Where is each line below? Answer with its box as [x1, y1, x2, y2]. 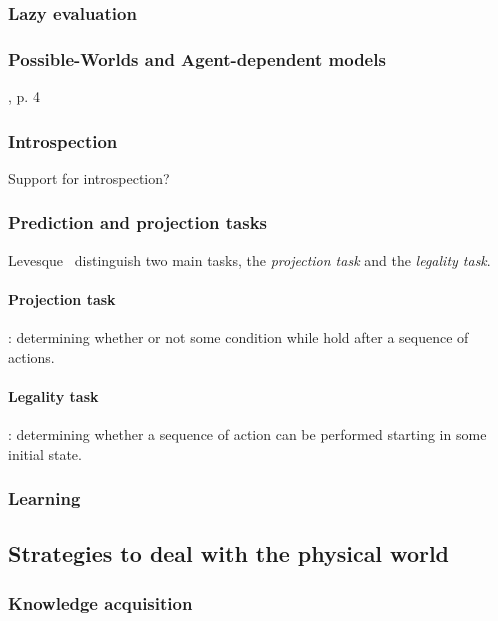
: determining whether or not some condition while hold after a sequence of [8, 327, 469, 348]
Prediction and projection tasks [8, 210, 268, 235]
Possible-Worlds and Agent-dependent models [8, 46, 386, 71]
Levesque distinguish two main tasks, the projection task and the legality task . [8, 249, 491, 270]
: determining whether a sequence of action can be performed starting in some [8, 424, 487, 445]
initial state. [8, 443, 82, 464]
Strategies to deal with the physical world [8, 538, 450, 569]
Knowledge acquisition [8, 590, 193, 615]
